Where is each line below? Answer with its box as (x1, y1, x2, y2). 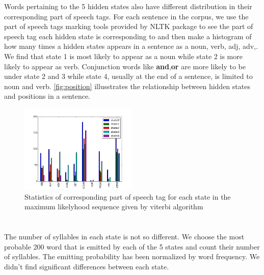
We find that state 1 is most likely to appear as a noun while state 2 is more (4, 50, 243, 61)
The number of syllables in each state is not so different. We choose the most (4, 231, 245, 241)
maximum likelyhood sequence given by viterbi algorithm (24, 201, 203, 212)
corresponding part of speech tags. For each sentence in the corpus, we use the (4, 11, 249, 21)
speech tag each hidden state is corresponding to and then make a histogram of (4, 31, 252, 41)
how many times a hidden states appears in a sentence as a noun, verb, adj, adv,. (4, 41, 258, 51)
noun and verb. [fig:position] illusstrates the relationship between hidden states (4, 80, 250, 91)
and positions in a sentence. (4, 91, 91, 101)
